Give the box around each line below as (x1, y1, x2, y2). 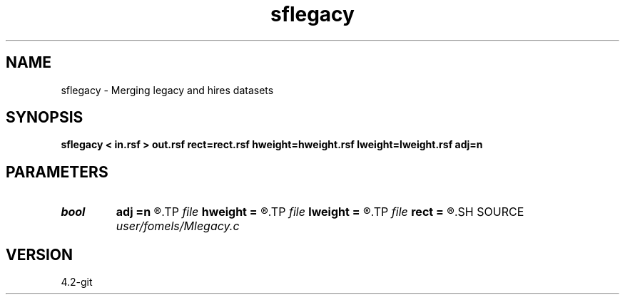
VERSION (6, 245, 73, 264)
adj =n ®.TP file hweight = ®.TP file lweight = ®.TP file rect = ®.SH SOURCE (116, 205, 524, 219)
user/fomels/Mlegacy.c (116, 219, 240, 234)
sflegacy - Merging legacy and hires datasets (61, 83, 274, 96)
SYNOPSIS (6, 108, 83, 127)
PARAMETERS (6, 162, 108, 181)
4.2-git (61, 276, 93, 289)
